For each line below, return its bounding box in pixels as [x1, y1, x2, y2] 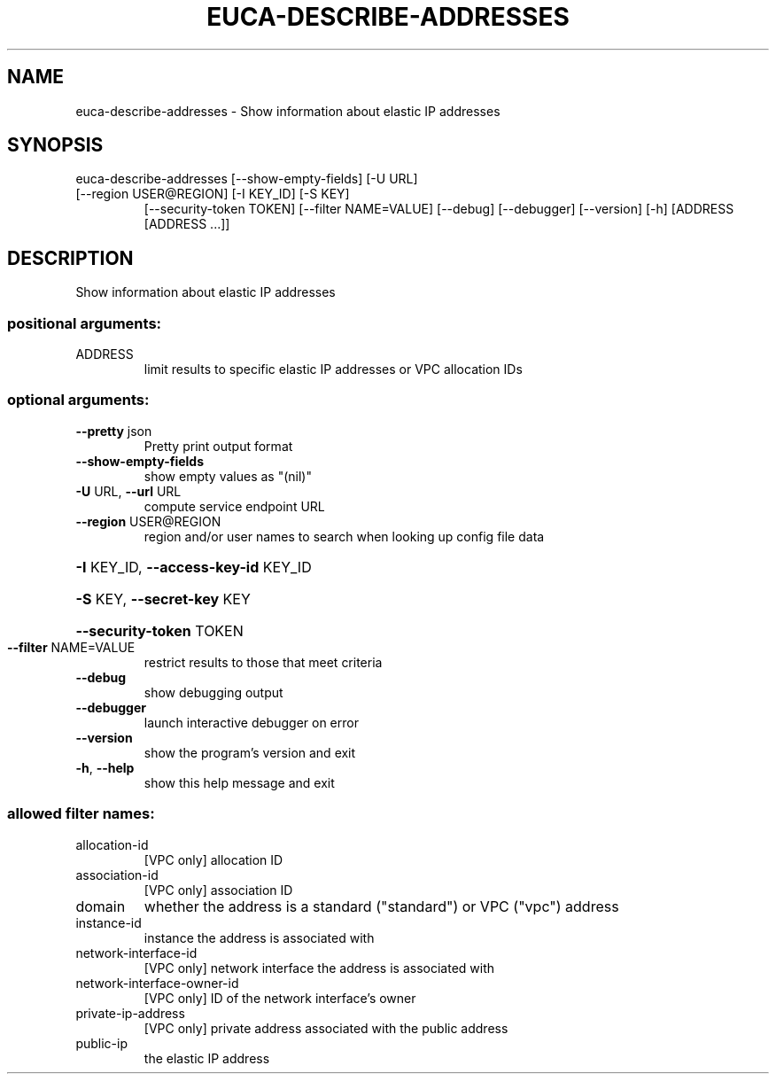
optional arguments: [7, 391, 150, 409]
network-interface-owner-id [75, 975, 239, 991]
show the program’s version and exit [144, 744, 356, 760]
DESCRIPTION [7, 246, 134, 269]
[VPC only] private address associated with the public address [144, 1020, 508, 1036]
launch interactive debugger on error [144, 714, 359, 730]
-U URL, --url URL [75, 483, 182, 499]
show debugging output [144, 684, 283, 700]
